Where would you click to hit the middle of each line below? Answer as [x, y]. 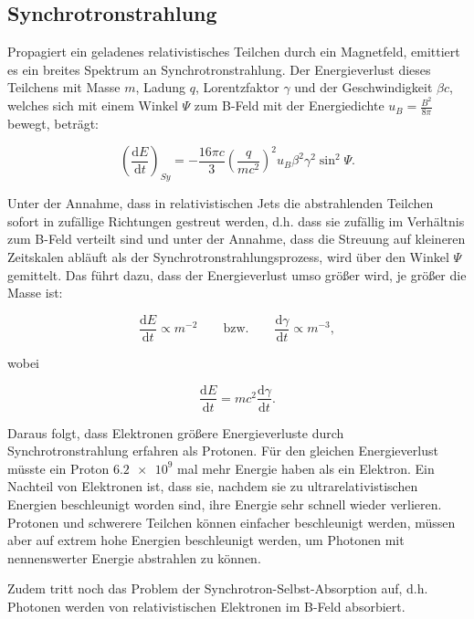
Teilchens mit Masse [64, 87]
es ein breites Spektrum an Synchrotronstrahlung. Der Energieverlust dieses [219, 69]
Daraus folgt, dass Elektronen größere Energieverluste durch [176, 432]
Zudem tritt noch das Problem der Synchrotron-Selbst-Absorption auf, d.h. [218, 588]
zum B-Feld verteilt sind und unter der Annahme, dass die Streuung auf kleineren [237, 239]
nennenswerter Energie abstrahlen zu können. [134, 557]
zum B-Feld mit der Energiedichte [289, 105]
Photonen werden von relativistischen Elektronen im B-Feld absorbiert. [206, 606]
